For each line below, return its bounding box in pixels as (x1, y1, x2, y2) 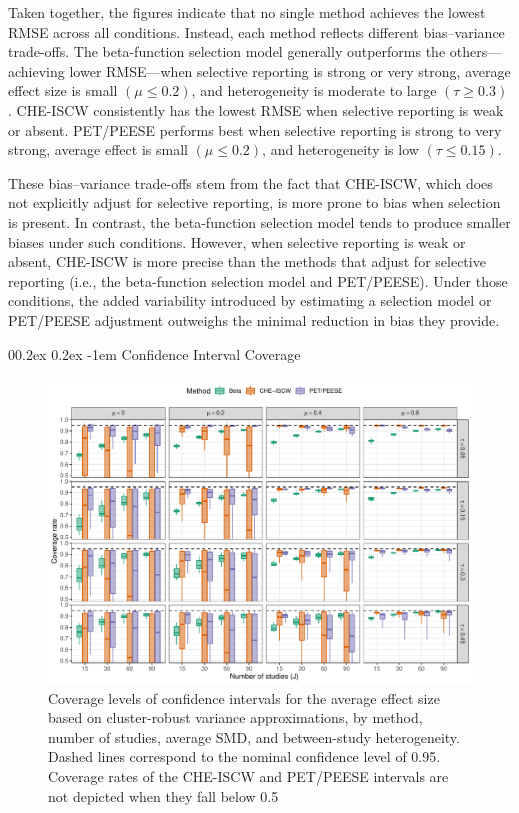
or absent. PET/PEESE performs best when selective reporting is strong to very (8, 119, 502, 140)
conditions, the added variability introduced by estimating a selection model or (8, 290, 492, 311)
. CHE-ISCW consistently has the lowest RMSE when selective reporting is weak (8, 99, 504, 120)
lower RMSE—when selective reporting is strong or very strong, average (69, 60, 511, 81)
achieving (8, 60, 65, 81)
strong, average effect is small (8, 139, 188, 160)
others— (449, 41, 502, 62)
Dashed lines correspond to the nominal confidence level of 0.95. (48, 746, 441, 767)
